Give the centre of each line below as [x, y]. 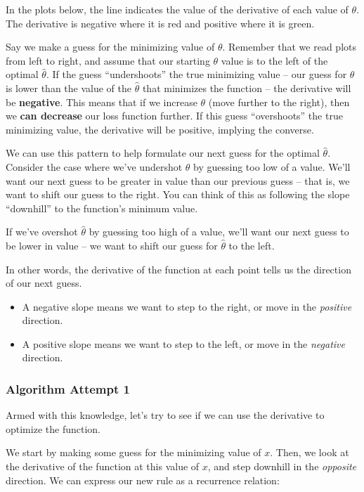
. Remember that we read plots [289, 47]
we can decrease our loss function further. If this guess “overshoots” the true [174, 116]
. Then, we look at [310, 452]
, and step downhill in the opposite [282, 466]
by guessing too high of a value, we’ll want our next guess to [219, 232]
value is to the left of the [274, 60]
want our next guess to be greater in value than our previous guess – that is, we [178, 180]
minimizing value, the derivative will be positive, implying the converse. [160, 129]
